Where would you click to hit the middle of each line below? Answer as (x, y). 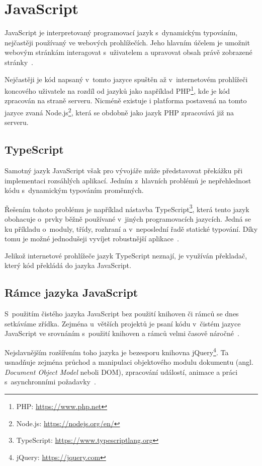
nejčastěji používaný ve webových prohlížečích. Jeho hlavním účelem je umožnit (127, 42)
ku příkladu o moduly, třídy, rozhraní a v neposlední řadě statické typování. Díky (131, 228)
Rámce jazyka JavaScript (71, 292)
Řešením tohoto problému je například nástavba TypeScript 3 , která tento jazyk (127, 208)
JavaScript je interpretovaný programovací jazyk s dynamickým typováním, (121, 32)
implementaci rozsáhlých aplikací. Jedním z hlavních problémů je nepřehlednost (128, 180)
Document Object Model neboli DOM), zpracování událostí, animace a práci (121, 372)
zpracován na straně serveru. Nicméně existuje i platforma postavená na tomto (126, 101)
